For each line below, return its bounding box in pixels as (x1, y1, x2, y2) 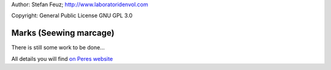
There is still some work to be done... (11, 44, 105, 51)
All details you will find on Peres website (11, 55, 113, 62)
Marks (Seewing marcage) (11, 28, 115, 38)
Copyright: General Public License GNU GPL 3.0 (11, 12, 133, 19)
